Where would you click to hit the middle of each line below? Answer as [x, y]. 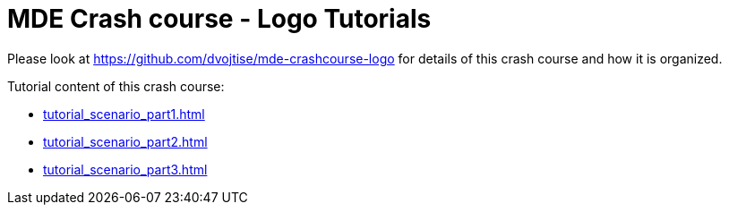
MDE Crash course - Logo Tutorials [219, 19]
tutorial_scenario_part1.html [124, 114]
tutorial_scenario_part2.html [125, 141]
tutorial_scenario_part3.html [125, 169]
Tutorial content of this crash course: [116, 86]
